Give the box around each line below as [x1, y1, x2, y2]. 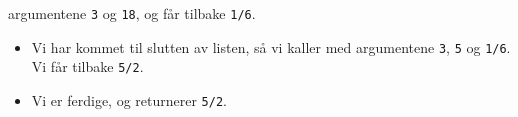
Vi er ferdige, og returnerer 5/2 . [31, 89, 227, 110]
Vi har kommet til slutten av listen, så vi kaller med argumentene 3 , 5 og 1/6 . [31, 36, 511, 57]
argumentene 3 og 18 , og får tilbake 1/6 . [8, 3, 256, 23]
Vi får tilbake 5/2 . [31, 56, 144, 77]
